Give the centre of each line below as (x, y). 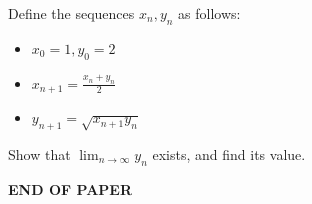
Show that (39, 153)
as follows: (209, 13)
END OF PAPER (70, 188)
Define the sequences (71, 13)
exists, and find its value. (229, 153)
